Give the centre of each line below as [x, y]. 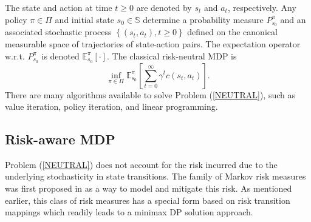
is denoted [60, 55]
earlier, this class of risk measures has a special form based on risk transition [148, 200]
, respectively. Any [262, 7]
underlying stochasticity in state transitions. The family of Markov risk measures [155, 176]
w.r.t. [15, 55]
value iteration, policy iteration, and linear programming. [111, 106]
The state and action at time [59, 7]
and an [293, 19]
